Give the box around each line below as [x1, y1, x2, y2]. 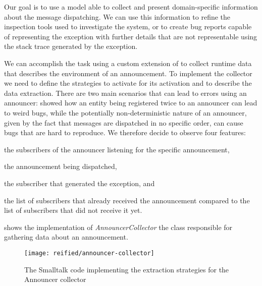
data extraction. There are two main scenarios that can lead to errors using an [4, 87, 247, 98]
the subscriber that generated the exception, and [4, 178, 155, 188]
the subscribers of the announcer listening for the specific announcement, [4, 144, 230, 154]
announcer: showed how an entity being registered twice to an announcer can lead [4, 97, 257, 108]
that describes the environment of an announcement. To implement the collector [4, 68, 252, 78]
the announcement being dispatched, [4, 161, 117, 171]
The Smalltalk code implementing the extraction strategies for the [24, 264, 229, 274]
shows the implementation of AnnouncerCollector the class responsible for [4, 221, 233, 232]
